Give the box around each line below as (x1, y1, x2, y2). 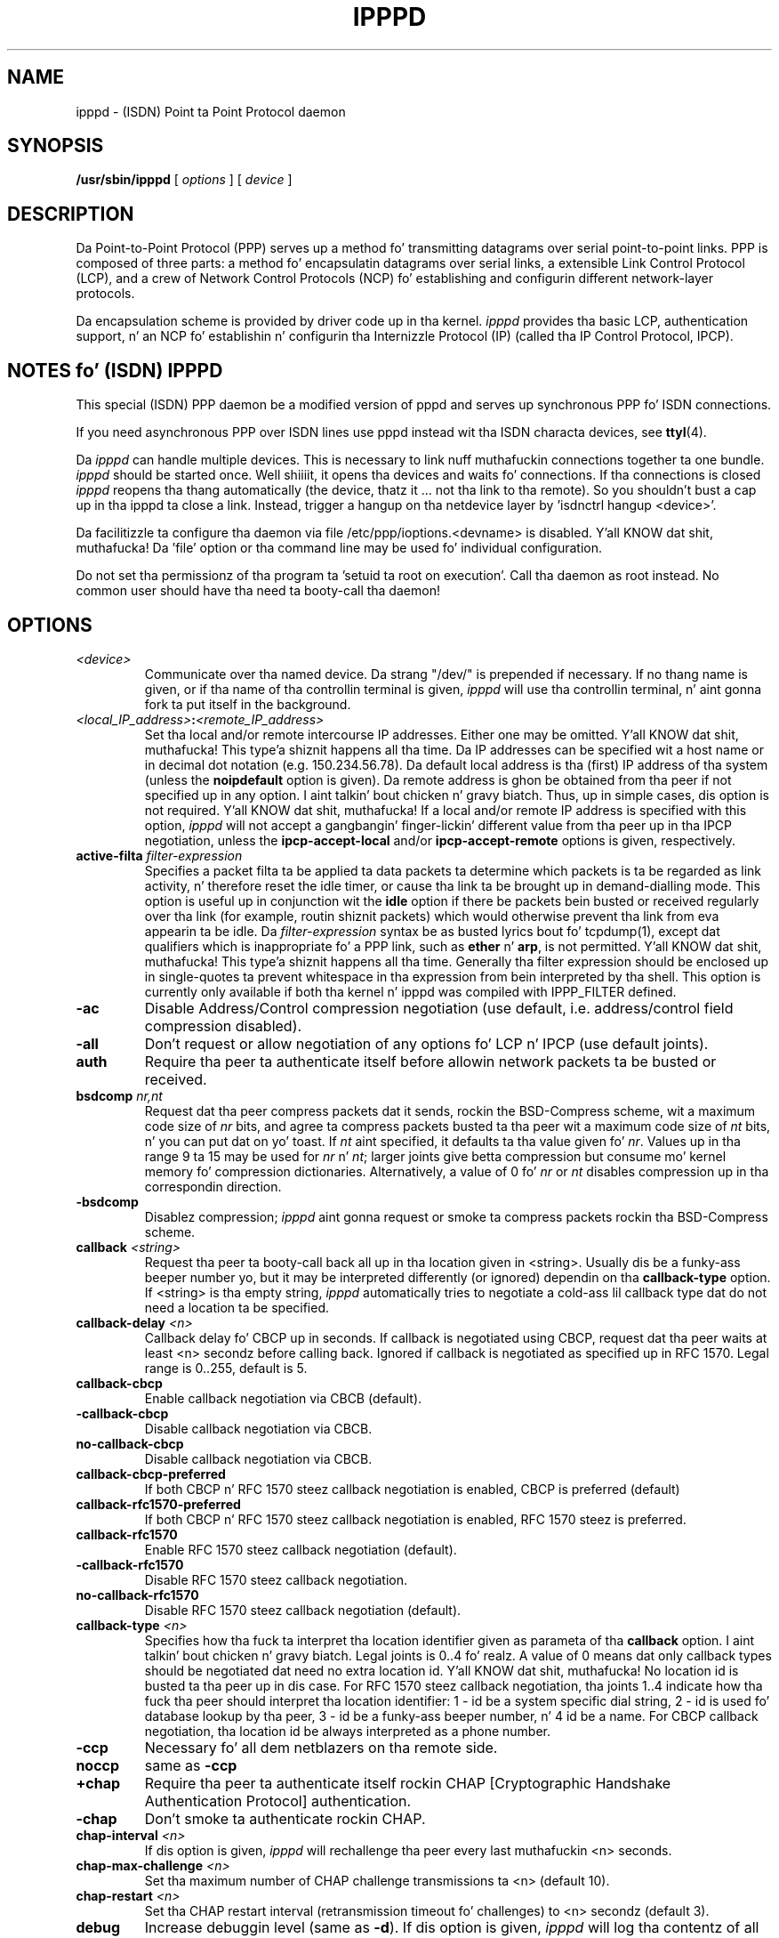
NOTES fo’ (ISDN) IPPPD (7, 359, 223, 382)
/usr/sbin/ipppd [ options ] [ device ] (76, 172, 293, 188)
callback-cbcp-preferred (76, 1466, 226, 1482)
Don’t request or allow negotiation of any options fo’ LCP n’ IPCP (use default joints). (144, 1034, 709, 1053)
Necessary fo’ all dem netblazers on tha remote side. (144, 1738, 498, 1756)
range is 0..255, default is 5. (144, 1360, 308, 1376)
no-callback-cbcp (76, 1435, 184, 1451)
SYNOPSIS (7, 134, 104, 157)
